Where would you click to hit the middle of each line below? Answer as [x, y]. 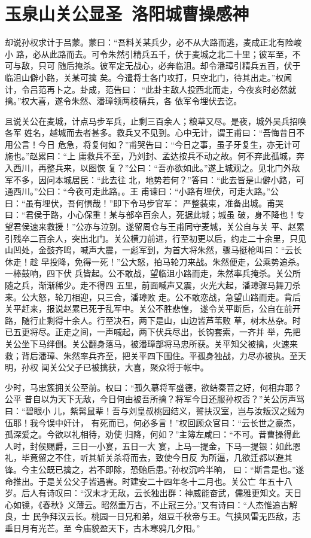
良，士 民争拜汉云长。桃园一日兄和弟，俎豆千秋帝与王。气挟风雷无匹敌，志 [153, 516]
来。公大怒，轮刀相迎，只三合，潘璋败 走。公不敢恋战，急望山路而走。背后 [153, 297]
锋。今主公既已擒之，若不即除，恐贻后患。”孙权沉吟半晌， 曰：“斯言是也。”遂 [155, 469]
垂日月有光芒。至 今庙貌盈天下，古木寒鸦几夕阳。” [103, 528]
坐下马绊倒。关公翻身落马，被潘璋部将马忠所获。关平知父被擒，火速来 [159, 343]
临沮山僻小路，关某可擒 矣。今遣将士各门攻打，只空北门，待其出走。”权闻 [149, 77]
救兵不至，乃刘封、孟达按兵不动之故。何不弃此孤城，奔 [195, 156]
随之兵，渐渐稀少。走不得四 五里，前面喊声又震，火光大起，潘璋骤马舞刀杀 [153, 285]
